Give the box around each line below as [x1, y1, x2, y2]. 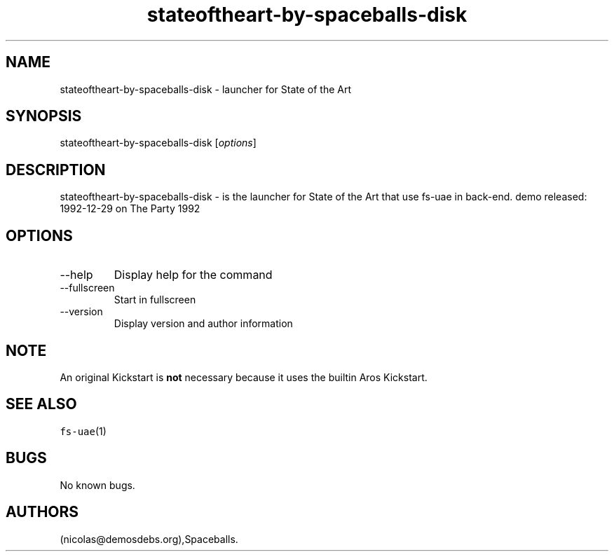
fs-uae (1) [60, 425, 107, 437]
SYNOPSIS [6, 107, 82, 125]
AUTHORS [6, 503, 79, 521]
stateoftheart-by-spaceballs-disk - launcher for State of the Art [60, 83, 352, 95]
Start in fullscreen [114, 294, 196, 306]
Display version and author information [114, 317, 293, 330]
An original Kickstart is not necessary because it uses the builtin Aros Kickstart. [60, 371, 428, 383]
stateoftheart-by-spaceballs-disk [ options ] [60, 137, 257, 149]
